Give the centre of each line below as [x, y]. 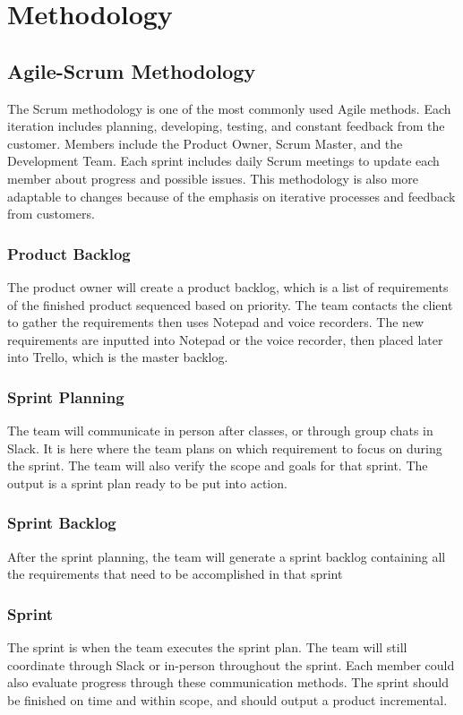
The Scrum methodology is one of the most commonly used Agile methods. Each [229, 108]
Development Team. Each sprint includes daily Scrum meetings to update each [223, 161]
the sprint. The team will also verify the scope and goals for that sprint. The [218, 465]
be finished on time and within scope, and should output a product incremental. [227, 699]
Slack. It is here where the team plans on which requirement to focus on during [225, 448]
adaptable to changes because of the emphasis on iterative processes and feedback [231, 196]
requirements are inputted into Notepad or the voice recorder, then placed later [225, 339]
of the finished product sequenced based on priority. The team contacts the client [230, 304]
